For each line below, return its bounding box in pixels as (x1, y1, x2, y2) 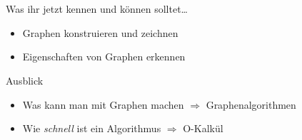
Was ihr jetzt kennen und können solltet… (6, 1, 188, 16)
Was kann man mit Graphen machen (22, 97, 184, 112)
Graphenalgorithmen (206, 97, 296, 112)
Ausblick (6, 72, 44, 87)
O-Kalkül (183, 121, 223, 136)
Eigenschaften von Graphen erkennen (22, 49, 186, 64)
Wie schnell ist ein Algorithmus (22, 121, 161, 136)
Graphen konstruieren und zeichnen (22, 25, 178, 40)
